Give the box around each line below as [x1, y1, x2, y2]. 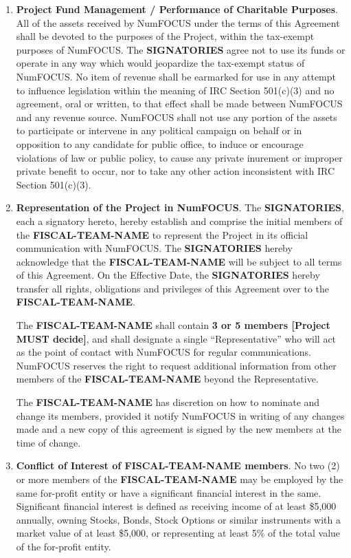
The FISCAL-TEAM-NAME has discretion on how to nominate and [16, 395, 320, 409]
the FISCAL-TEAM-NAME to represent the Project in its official [16, 227, 308, 242]
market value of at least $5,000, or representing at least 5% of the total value [16, 526, 341, 540]
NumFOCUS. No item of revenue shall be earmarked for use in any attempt [16, 69, 337, 83]
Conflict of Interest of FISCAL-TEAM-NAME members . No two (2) [16, 458, 340, 473]
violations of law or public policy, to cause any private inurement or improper [16, 150, 343, 164]
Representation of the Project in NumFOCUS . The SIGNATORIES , [16, 200, 344, 215]
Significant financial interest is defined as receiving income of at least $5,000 [16, 499, 337, 513]
